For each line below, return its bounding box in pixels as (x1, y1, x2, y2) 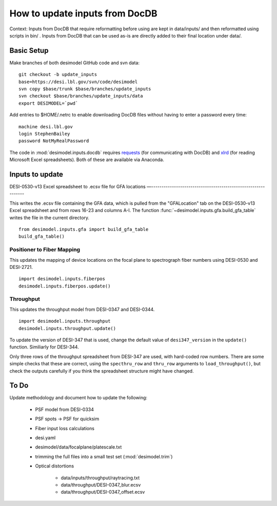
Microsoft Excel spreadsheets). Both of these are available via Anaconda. (9, 157, 164, 163)
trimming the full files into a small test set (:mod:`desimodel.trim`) (35, 453, 173, 459)
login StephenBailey (18, 131, 70, 137)
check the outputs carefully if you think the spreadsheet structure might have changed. (9, 367, 194, 374)
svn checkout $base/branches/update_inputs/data (18, 93, 143, 99)
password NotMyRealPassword (18, 138, 89, 144)
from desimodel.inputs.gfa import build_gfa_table (18, 226, 149, 232)
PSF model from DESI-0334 (35, 406, 94, 413)
